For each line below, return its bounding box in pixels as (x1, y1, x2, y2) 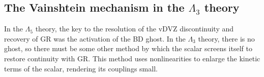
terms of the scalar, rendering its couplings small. (4, 63, 158, 73)
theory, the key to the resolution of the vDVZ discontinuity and (35, 23, 234, 34)
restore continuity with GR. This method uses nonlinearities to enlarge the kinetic (4, 53, 260, 63)
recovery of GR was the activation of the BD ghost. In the (4, 33, 186, 44)
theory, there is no (198, 33, 255, 44)
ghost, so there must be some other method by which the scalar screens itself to (4, 43, 252, 54)
